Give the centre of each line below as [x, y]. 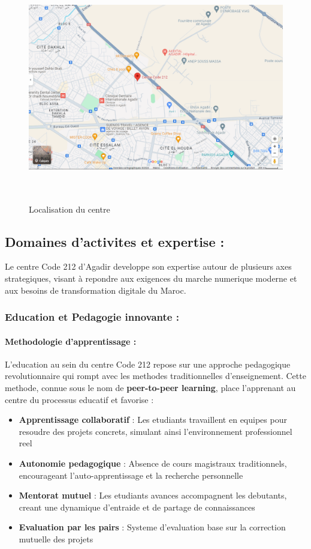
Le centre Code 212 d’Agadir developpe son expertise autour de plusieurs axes [148, 266]
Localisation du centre [70, 209]
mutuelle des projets [56, 538]
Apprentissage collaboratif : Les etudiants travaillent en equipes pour [153, 420]
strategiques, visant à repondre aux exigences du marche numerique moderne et [151, 278]
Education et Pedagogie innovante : [92, 317]
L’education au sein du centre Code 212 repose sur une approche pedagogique [148, 364]
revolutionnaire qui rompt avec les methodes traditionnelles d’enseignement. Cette [155, 376]
